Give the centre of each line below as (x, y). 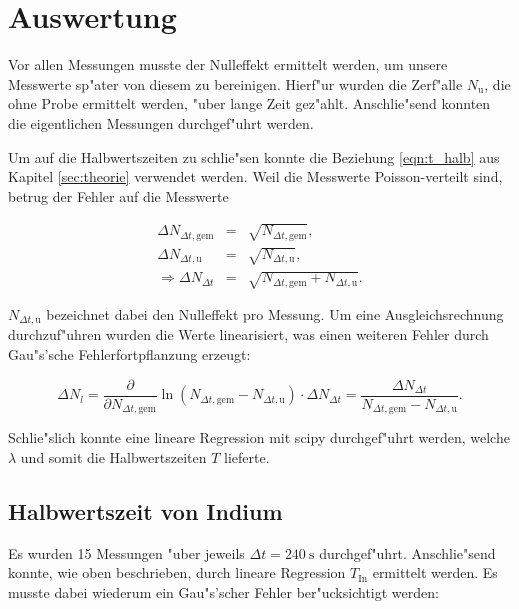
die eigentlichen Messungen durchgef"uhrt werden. (161, 122)
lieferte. (247, 456)
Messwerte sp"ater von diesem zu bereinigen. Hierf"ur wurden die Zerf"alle (235, 83)
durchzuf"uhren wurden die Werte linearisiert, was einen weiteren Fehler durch (248, 334)
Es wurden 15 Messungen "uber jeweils (126, 552)
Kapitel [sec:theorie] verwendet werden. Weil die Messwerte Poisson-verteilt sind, (255, 176)
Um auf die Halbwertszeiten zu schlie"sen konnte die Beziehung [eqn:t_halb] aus (254, 156)
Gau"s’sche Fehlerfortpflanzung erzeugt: (129, 354)
